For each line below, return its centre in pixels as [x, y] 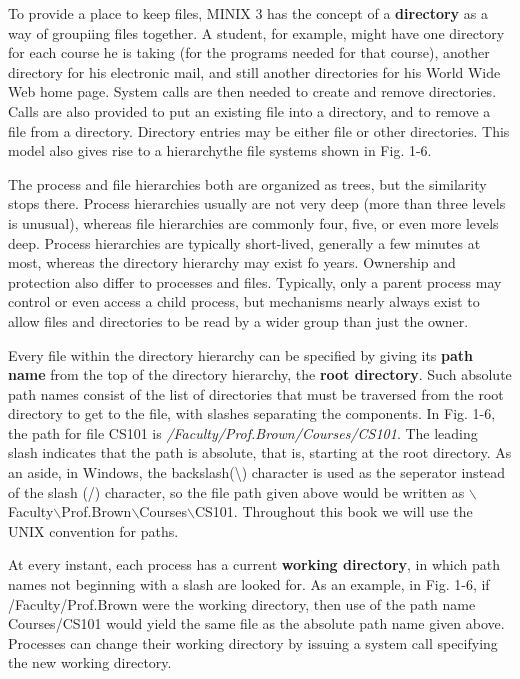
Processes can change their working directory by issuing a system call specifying [253, 642]
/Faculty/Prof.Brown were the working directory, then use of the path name [242, 603]
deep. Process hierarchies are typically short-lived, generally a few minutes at [244, 242]
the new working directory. [90, 662]
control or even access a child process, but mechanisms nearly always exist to [244, 301]
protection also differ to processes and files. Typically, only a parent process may [255, 281]
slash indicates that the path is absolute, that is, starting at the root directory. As [260, 452]
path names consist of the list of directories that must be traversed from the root [256, 393]
